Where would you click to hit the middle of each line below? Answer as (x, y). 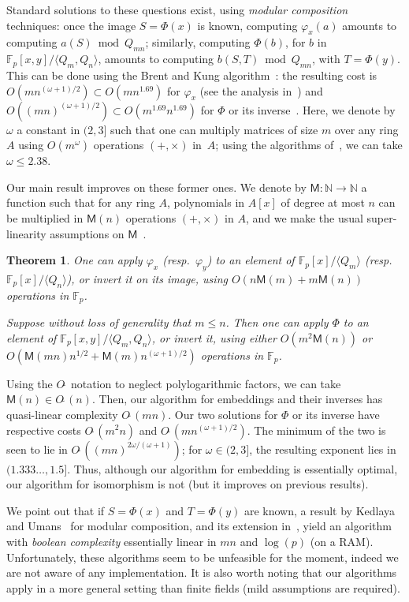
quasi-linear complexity (62, 414)
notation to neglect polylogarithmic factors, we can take (206, 383)
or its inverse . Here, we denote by (312, 109)
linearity (26, 233)
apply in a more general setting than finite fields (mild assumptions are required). (203, 587)
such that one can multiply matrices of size (214, 129)
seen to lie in (37, 449)
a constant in (48, 129)
